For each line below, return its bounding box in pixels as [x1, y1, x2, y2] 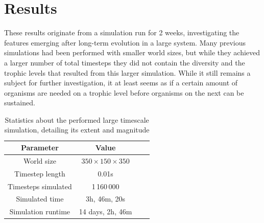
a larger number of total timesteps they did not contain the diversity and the [4, 57, 245, 68]
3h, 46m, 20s [86, 193, 126, 204]
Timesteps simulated [8, 181, 72, 191]
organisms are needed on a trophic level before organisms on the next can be [4, 87, 244, 98]
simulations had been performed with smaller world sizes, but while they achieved [4, 47, 260, 58]
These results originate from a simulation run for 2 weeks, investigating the [4, 27, 239, 38]
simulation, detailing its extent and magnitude [4, 124, 150, 135]
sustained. [4, 97, 35, 108]
